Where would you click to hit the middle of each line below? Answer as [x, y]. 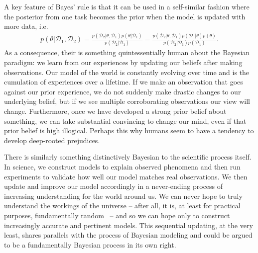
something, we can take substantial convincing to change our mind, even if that [125, 121]
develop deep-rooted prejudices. [52, 140]
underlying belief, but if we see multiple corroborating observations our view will [127, 101]
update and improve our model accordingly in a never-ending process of [114, 186]
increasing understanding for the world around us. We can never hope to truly [123, 196]
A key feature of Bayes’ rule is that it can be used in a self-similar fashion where [127, 6]
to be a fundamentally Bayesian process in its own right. [90, 244]
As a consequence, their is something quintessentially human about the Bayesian [127, 52]
